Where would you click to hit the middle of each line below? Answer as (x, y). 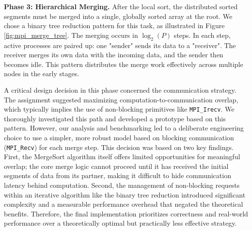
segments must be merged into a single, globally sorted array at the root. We (118, 16)
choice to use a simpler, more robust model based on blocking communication (119, 137)
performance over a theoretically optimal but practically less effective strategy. (120, 223)
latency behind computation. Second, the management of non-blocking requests (122, 185)
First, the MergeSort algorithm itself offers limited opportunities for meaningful (122, 157)
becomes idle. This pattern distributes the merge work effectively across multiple (124, 64)
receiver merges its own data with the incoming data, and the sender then (114, 55)
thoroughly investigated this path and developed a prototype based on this (115, 118)
